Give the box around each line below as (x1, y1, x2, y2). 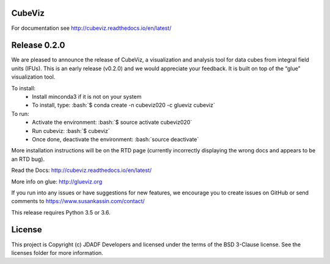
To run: (11, 110, 30, 117)
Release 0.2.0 (11, 40, 65, 51)
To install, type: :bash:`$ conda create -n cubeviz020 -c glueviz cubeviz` (32, 101, 215, 109)
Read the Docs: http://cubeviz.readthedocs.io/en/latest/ (11, 166, 152, 174)
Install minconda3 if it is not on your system (32, 93, 142, 100)
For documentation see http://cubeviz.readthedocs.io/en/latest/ (11, 24, 172, 32)
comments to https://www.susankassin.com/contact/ (11, 198, 145, 205)
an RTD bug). (11, 155, 45, 163)
